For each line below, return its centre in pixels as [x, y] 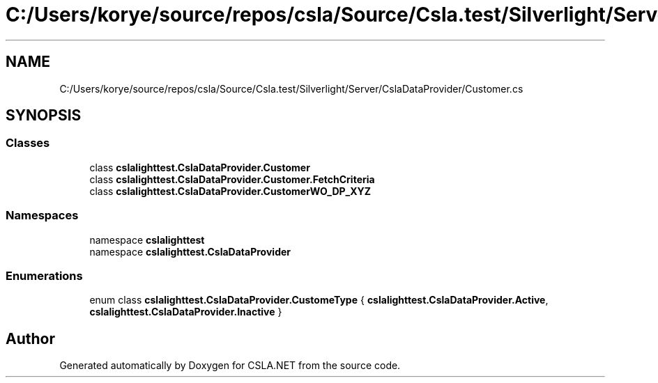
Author [30, 338]
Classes [28, 143]
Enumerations [44, 275]
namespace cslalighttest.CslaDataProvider [190, 251]
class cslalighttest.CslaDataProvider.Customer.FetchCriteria [232, 179]
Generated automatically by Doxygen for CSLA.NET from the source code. [230, 366]
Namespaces [42, 216]
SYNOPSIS [44, 116]
